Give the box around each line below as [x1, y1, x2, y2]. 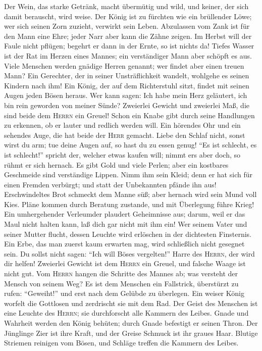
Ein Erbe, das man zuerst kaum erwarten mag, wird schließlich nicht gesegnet [4, 238, 245, 249]
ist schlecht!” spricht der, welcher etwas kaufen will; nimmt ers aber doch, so [4, 149, 241, 160]
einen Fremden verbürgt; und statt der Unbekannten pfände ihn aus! [4, 179, 217, 189]
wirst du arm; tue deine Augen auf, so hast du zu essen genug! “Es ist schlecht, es [4, 139, 257, 150]
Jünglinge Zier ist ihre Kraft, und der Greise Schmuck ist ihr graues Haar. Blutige [4, 327, 258, 338]
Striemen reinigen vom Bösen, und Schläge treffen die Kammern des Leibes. [4, 337, 239, 348]
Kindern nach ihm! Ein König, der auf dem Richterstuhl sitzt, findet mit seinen [4, 80, 249, 90]
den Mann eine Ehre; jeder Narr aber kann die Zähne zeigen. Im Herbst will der [4, 30, 252, 41]
